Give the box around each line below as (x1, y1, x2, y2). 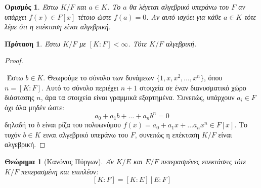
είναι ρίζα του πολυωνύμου (42, 119, 121, 130)
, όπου (203, 72, 223, 82)
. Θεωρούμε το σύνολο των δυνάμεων (43, 72, 154, 82)
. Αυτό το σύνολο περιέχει (41, 82, 119, 92)
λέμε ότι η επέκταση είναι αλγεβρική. (5, 21, 111, 32)
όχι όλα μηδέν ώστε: (5, 102, 64, 112)
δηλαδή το (5, 119, 35, 130)
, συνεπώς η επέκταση (135, 129, 200, 139)
